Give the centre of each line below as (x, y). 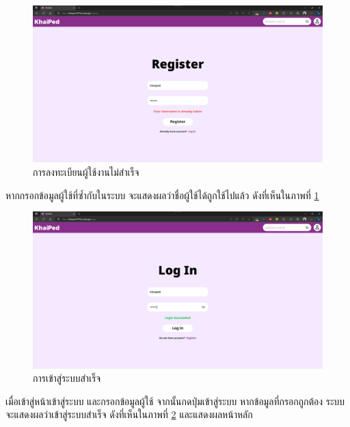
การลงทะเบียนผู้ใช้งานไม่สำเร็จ (86, 171)
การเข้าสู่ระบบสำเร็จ (67, 378)
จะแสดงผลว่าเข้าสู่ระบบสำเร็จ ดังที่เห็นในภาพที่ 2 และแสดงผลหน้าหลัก (129, 414)
